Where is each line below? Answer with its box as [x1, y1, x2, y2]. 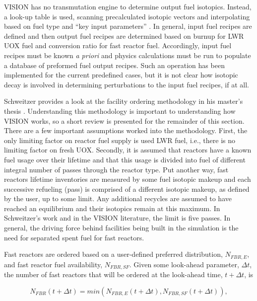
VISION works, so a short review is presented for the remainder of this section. [4, 115, 245, 126]
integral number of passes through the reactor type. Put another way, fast [4, 164, 229, 174]
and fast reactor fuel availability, [4, 259, 103, 269]
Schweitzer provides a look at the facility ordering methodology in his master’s [4, 96, 243, 106]
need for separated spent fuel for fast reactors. [4, 232, 144, 242]
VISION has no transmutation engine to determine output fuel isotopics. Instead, [4, 1, 252, 11]
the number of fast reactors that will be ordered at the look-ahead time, [4, 269, 223, 280]
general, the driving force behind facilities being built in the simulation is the [4, 223, 239, 233]
